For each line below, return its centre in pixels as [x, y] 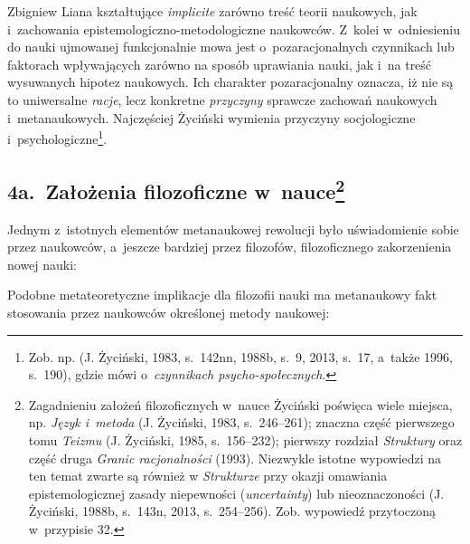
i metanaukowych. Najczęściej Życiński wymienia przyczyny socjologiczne [211, 117]
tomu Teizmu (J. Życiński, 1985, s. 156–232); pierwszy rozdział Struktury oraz [245, 439]
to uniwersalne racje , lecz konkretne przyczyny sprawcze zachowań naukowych [222, 99]
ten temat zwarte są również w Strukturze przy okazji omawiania [208, 476]
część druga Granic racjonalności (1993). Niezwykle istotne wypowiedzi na [235, 458]
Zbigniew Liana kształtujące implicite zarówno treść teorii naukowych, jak [212, 11]
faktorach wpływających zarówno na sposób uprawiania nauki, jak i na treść [220, 64]
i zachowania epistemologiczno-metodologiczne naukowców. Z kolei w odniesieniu [234, 29]
